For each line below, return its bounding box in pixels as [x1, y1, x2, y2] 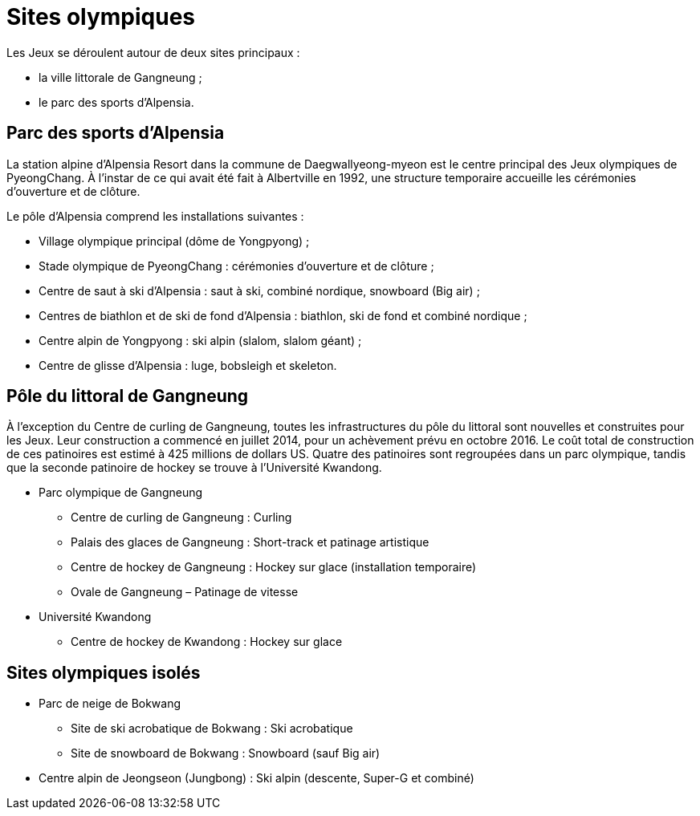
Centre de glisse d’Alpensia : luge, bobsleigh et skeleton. [39, 358, 337, 372]
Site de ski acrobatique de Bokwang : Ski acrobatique [71, 721, 353, 736]
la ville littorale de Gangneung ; [39, 70, 202, 84]
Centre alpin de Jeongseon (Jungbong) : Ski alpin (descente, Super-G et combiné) [39, 771, 474, 786]
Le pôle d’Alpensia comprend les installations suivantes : [6, 209, 304, 223]
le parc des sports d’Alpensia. [39, 95, 194, 109]
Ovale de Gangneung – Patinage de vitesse [71, 585, 299, 599]
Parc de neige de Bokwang [39, 696, 181, 711]
